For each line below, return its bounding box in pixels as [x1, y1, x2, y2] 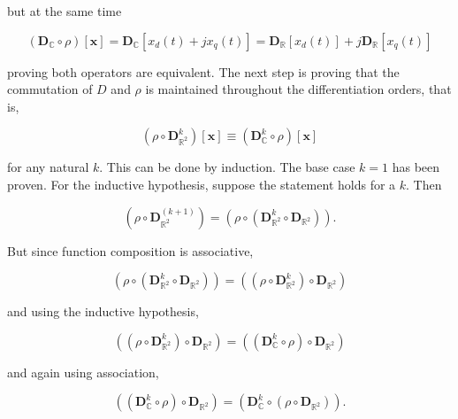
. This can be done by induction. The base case [99, 158, 355, 176]
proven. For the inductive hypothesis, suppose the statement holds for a [7, 175, 396, 193]
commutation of [7, 80, 93, 98]
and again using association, [7, 362, 159, 381]
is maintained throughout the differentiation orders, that [145, 80, 452, 98]
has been [392, 158, 440, 176]
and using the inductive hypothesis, [7, 302, 199, 321]
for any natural [7, 158, 89, 176]
